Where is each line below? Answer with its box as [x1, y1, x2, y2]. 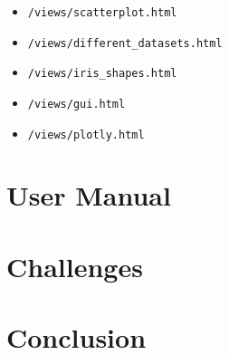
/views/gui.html [27, 97, 126, 110]
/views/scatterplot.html [27, 6, 177, 19]
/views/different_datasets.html [27, 36, 223, 50]
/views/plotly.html [27, 128, 145, 141]
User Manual [6, 177, 171, 214]
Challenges [6, 247, 143, 284]
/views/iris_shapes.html [27, 67, 177, 81]
